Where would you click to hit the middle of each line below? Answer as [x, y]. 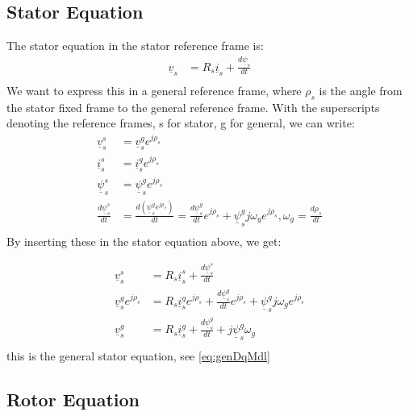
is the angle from [361, 90]
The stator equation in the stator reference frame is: [135, 46]
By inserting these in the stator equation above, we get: [144, 241]
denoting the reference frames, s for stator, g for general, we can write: [181, 123]
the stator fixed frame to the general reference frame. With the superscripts [193, 107]
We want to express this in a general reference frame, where [154, 90]
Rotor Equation [73, 399]
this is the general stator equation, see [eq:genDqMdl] [138, 355]
